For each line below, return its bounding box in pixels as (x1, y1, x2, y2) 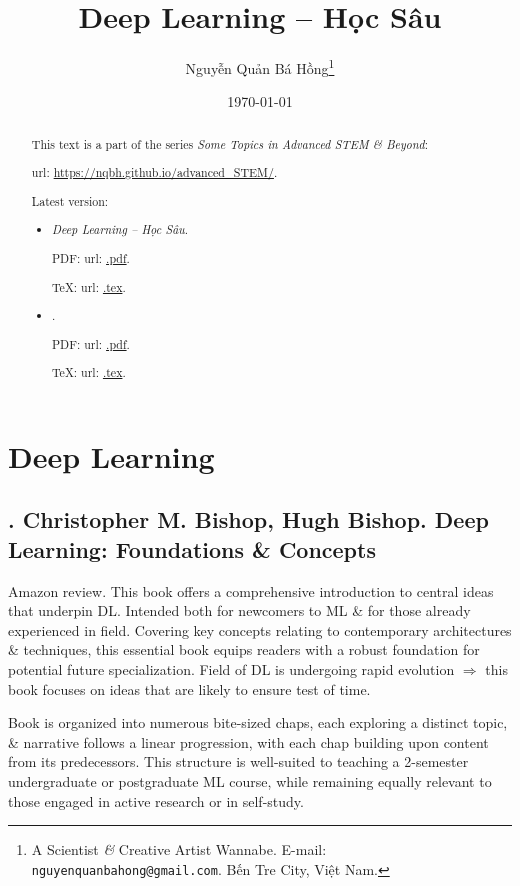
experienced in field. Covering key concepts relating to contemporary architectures (8, 619, 512, 640)
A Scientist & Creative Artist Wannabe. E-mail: (31, 839, 327, 860)
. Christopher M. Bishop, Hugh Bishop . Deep (8, 504, 489, 535)
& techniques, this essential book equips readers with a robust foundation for (8, 639, 480, 660)
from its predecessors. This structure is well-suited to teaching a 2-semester (8, 751, 469, 772)
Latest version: (31, 192, 109, 209)
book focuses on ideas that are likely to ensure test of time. (8, 678, 371, 699)
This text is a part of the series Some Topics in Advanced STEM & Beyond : (31, 135, 428, 152)
